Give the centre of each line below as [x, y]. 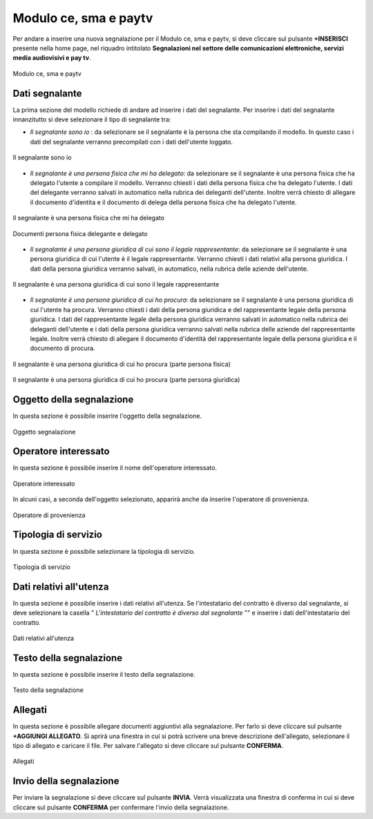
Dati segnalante [47, 93]
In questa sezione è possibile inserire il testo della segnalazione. [104, 674]
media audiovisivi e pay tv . [52, 58]
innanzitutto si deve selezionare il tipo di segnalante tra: [92, 119]
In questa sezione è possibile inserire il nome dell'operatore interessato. [115, 468]
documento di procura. [63, 348]
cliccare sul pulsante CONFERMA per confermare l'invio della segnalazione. [121, 807]
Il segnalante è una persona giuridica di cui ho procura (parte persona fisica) [122, 364]
